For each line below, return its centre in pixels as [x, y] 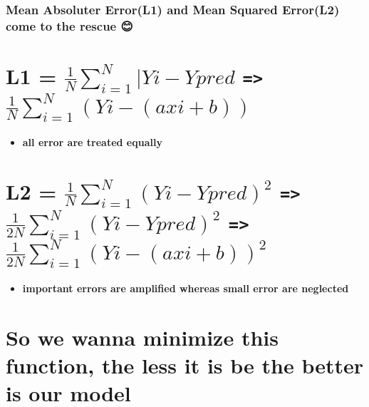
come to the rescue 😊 [69, 25]
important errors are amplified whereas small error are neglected [186, 288]
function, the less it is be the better [185, 365]
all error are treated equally [92, 141]
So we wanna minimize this [142, 337]
